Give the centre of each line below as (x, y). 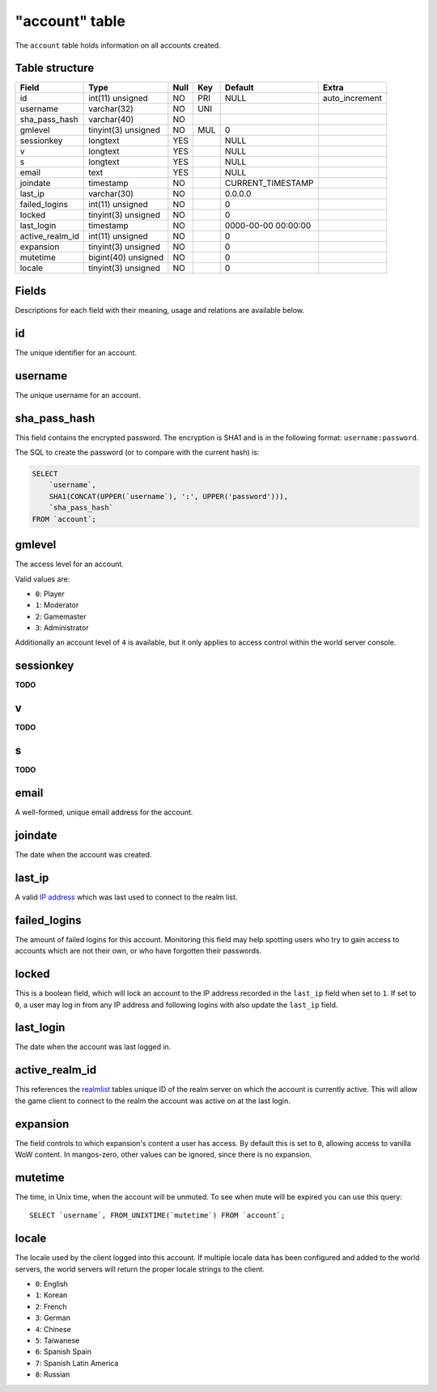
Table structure (55, 68)
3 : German (53, 1318)
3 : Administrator (62, 628)
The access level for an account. (70, 564)
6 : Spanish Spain (64, 1352)
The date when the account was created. (83, 855)
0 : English (52, 1284)
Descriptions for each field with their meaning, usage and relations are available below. (160, 310)
